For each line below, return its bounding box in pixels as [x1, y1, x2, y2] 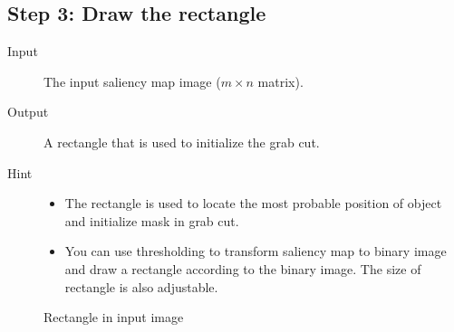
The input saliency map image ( [43, 71, 221, 90]
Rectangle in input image [43, 308, 184, 327]
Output [7, 102, 49, 121]
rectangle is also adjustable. [64, 277, 218, 296]
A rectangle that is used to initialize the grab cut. [43, 132, 320, 151]
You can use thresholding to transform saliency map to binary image [64, 242, 447, 261]
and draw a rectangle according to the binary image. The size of [64, 259, 421, 278]
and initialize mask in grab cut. [64, 211, 239, 230]
